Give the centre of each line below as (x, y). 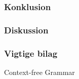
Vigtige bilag (31, 53)
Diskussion (26, 30)
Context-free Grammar (39, 72)
